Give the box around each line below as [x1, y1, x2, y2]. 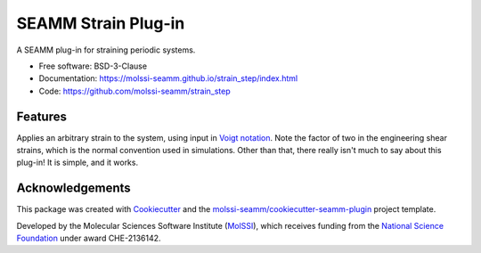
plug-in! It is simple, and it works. [16, 157, 138, 168]
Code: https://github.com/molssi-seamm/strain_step [38, 86, 231, 96]
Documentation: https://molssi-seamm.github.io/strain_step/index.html [38, 73, 298, 84]
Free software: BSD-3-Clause [38, 61, 147, 71]
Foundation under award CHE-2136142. [16, 233, 161, 244]
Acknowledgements [16, 181, 131, 196]
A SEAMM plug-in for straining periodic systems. [16, 45, 196, 55]
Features [16, 109, 67, 124]
